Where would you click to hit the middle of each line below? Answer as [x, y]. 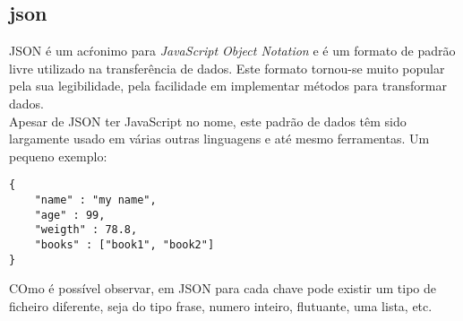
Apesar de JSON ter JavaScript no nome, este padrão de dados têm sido [208, 121]
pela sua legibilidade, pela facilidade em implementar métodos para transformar [228, 86]
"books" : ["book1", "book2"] [124, 244]
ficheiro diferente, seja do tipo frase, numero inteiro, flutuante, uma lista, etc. [221, 305]
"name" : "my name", [95, 200]
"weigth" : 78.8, [86, 230]
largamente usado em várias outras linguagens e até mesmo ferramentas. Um [219, 139]
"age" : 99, [70, 215]
